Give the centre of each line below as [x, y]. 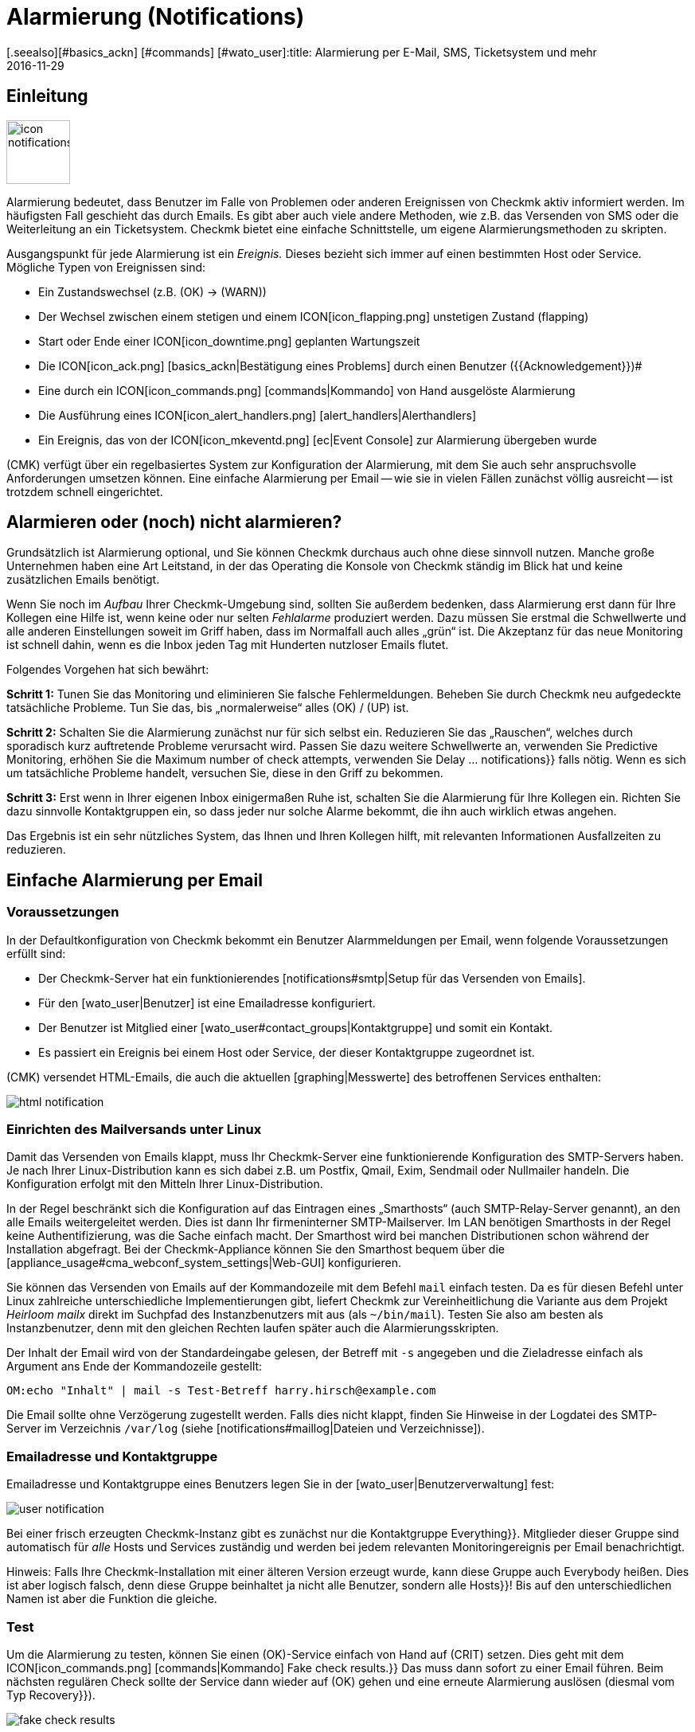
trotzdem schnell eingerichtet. [85, 491]
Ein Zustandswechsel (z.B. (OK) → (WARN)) [152, 291]
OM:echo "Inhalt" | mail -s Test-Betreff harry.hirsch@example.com [221, 1391]
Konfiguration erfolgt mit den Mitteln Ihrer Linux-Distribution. [165, 1184]
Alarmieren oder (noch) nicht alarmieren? [174, 522]
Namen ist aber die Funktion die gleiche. [112, 1599]
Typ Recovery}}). [51, 1695]
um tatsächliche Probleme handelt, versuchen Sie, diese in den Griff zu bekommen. [225, 773]
